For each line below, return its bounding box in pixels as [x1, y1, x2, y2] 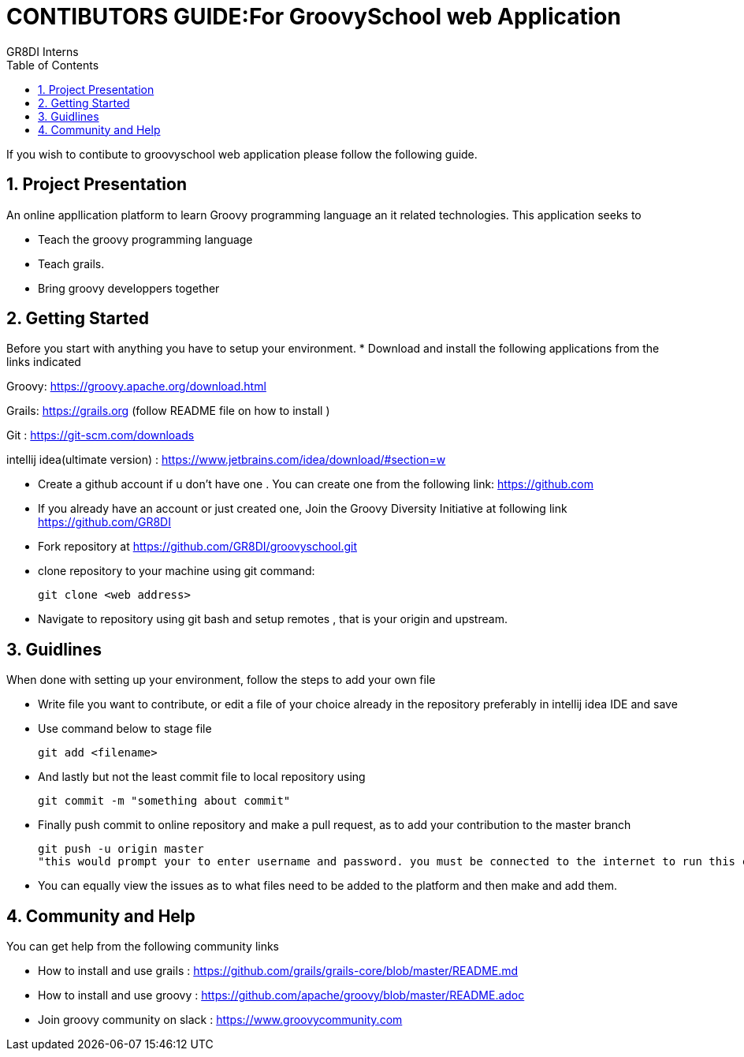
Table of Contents [6, 58, 99, 72]
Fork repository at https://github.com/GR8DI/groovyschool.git [38, 540, 357, 554]
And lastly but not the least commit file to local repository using [38, 770, 366, 784]
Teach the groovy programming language [38, 232, 253, 246]
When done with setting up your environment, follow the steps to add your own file [6, 673, 436, 687]
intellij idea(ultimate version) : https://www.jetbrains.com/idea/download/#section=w [6, 453, 446, 467]
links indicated [6, 355, 81, 369]
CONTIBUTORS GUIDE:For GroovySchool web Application [6, 3, 621, 30]
